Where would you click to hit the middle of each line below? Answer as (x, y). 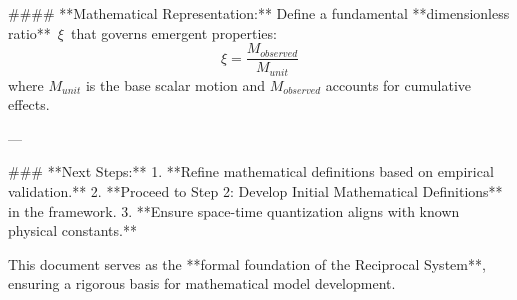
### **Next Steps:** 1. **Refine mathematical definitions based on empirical (251, 171)
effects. (29, 104)
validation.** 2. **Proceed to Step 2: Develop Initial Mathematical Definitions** (255, 191)
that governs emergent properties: (173, 32)
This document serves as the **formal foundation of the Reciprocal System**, (247, 263)
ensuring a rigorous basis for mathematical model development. (202, 283)
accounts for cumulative (398, 84)
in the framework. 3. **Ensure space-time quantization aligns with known (234, 210)
